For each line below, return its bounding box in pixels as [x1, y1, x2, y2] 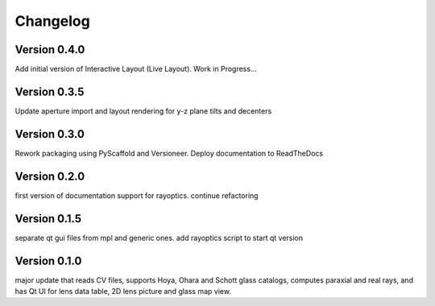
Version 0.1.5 [14, 212, 82, 225]
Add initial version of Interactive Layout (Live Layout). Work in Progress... [14, 64, 257, 74]
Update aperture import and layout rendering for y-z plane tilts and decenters [14, 105, 272, 116]
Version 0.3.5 [14, 85, 85, 98]
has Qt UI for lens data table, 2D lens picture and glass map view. [14, 286, 231, 296]
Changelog [14, 12, 90, 30]
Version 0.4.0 [14, 43, 85, 56]
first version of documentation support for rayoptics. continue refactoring [14, 190, 259, 201]
